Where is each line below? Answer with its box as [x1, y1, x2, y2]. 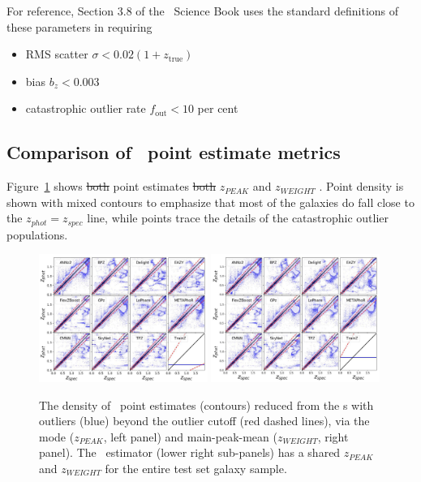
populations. [6, 226, 68, 243]
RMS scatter [25, 45, 88, 62]
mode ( [39, 428, 75, 445]
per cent [197, 100, 238, 117]
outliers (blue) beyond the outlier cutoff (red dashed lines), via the [39, 412, 370, 429]
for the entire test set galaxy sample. [105, 460, 287, 476]
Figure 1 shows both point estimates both [6, 178, 217, 195]
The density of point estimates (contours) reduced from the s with [39, 396, 374, 413]
